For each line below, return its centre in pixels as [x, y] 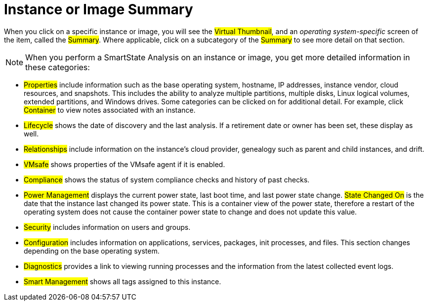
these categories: [58, 67]
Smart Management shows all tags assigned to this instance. [123, 281]
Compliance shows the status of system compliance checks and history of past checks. [167, 179]
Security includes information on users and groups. [107, 227]
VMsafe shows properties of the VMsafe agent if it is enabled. [125, 164]
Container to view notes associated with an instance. [110, 110]
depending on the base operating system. [92, 251]
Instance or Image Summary [99, 9]
